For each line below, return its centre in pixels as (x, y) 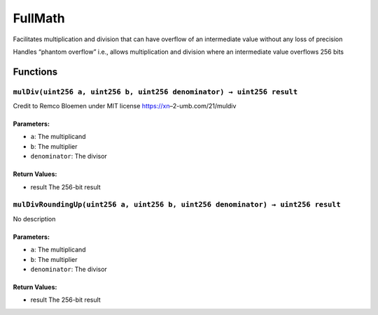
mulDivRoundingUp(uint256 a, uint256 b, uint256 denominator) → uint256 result (177, 205)
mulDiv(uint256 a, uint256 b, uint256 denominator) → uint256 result (155, 92)
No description (34, 219)
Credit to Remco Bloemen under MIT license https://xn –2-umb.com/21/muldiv (125, 106)
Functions (35, 72)
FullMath (39, 18)
